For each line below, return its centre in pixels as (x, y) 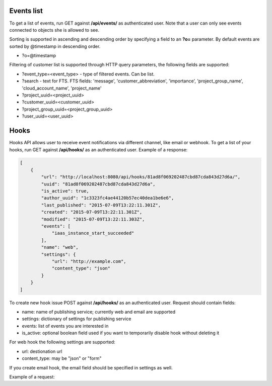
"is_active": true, (65, 191)
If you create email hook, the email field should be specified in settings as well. (91, 367)
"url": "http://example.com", (89, 261)
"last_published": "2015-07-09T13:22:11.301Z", (101, 205)
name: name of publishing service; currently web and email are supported (99, 312)
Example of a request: (32, 377)
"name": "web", (60, 247)
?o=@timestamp (39, 56)
